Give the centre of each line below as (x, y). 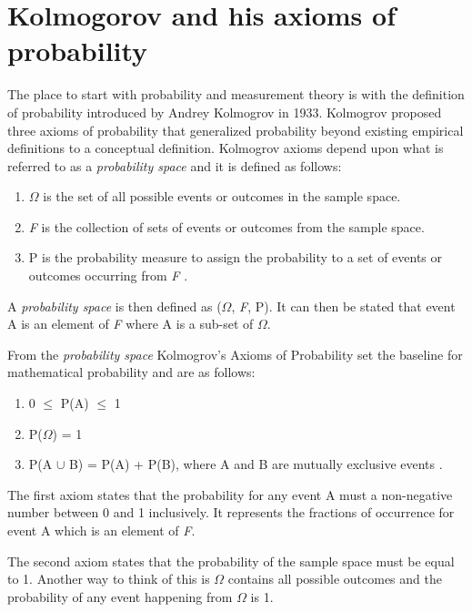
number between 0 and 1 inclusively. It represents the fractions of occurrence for (231, 512)
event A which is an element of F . (101, 530)
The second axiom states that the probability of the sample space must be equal (231, 561)
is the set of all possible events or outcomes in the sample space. (222, 196)
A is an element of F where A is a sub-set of (131, 324)
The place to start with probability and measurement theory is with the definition (236, 94)
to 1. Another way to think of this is (109, 579)
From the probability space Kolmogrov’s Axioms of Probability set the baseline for (235, 354)
